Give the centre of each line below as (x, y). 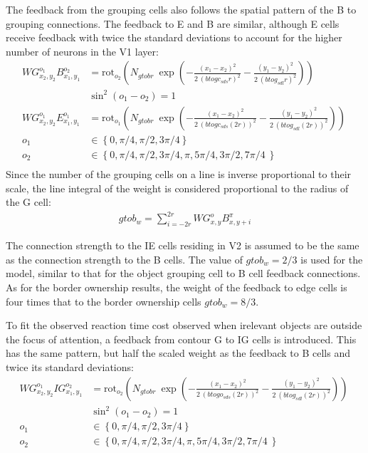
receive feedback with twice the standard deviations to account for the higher (174, 37)
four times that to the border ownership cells (104, 301)
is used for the (332, 259)
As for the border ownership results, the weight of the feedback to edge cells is (177, 287)
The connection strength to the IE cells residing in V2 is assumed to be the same (183, 245)
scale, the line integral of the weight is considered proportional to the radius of (177, 188)
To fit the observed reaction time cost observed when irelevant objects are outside (184, 325)
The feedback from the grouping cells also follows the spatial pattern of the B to (181, 9)
